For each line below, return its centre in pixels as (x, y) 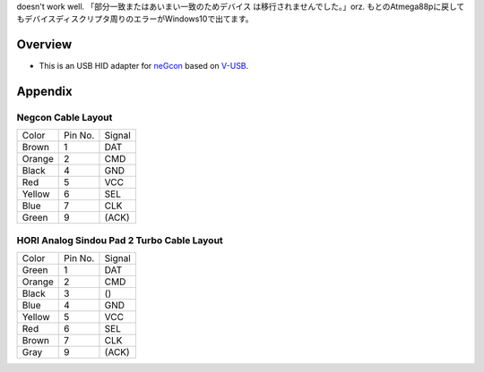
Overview (44, 45)
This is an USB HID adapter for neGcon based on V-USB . (144, 66)
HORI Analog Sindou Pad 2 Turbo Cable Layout (120, 240)
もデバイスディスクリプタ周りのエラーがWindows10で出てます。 (135, 19)
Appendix (44, 92)
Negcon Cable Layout (65, 118)
